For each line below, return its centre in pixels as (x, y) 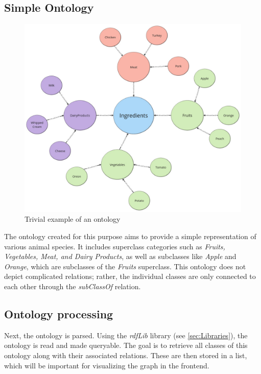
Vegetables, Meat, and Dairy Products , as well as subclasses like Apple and (120, 256)
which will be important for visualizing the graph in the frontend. (107, 365)
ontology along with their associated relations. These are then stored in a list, (126, 355)
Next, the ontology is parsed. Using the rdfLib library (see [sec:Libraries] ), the (126, 335)
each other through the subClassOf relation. (73, 286)
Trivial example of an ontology (73, 219)
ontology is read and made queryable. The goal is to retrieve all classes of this (126, 345)
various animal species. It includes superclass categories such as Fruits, (115, 246)
